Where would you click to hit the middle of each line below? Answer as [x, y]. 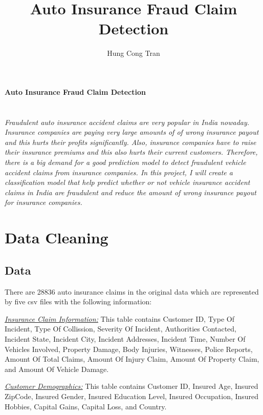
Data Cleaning [57, 237]
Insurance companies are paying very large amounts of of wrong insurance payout [132, 132]
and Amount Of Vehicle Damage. [57, 369]
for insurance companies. [43, 202]
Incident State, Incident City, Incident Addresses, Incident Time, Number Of [125, 338]
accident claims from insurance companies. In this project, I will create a [119, 172]
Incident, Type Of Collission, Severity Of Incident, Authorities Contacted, [120, 329]
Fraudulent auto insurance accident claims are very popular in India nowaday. [127, 122]
